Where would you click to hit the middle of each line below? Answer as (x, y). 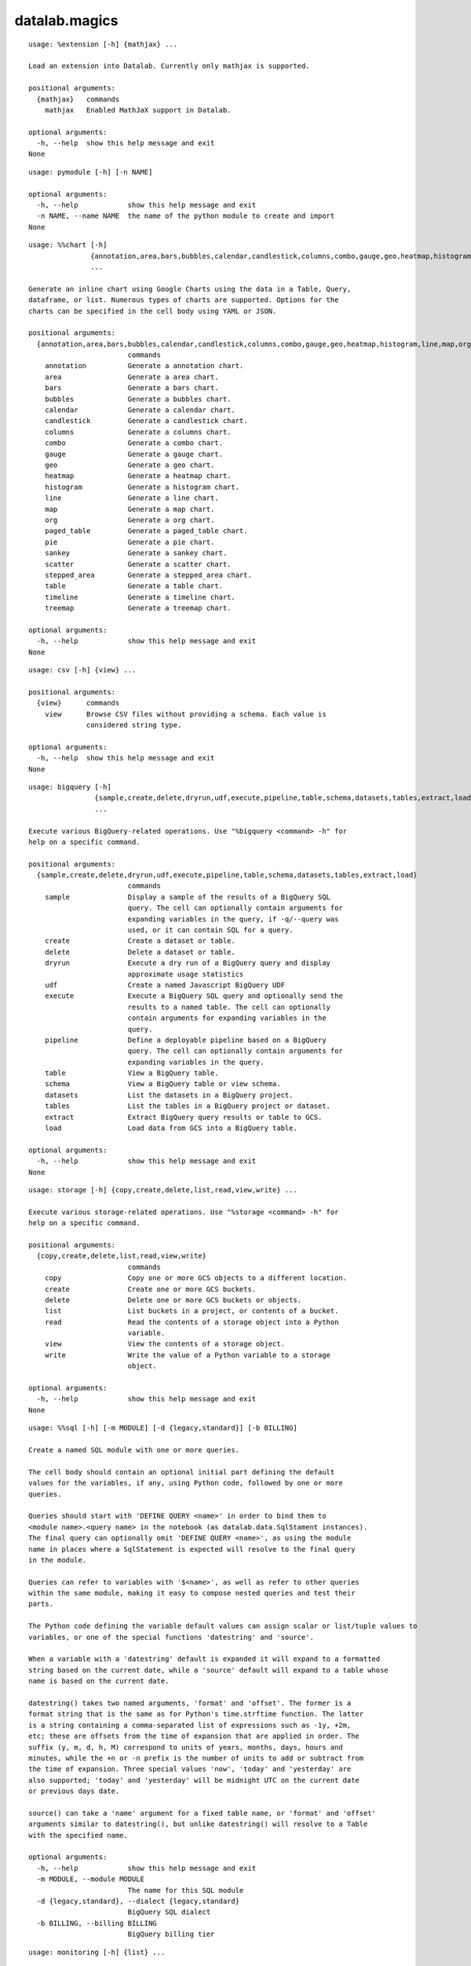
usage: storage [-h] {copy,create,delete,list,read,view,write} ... (163, 1190)
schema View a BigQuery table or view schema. (163, 1084)
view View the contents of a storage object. (165, 1344)
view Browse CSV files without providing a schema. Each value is (185, 714)
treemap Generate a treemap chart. (138, 608)
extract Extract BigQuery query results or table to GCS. (183, 1117)
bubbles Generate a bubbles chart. (138, 399)
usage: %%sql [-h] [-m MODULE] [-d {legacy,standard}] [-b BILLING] (163, 1428)
